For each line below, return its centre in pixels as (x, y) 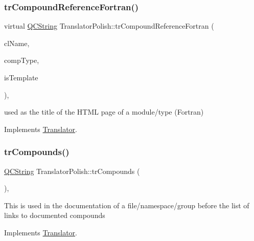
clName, (17, 43)
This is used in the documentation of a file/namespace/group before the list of (127, 205)
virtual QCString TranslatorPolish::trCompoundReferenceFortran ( (109, 26)
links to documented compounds (55, 215)
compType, (22, 60)
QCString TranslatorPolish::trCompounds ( (72, 171)
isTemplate (21, 77)
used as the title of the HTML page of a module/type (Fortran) (104, 112)
